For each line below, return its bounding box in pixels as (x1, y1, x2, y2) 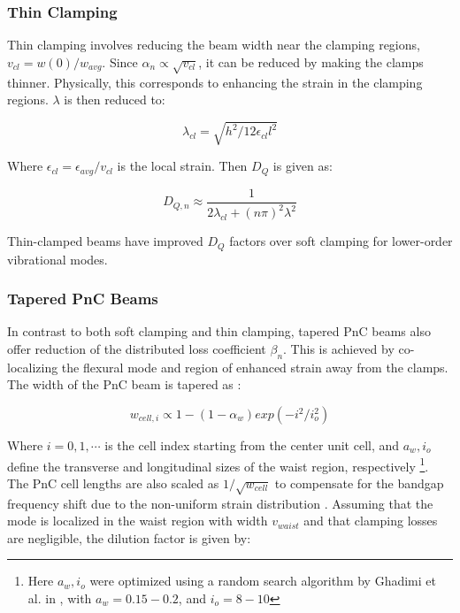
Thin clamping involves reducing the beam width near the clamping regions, (7, 35, 420, 54)
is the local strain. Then (117, 157, 248, 175)
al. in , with (27, 589, 92, 607)
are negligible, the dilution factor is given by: (7, 528, 251, 547)
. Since (102, 52, 138, 71)
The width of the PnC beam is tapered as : (7, 375, 241, 394)
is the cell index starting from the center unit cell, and (104, 436, 400, 455)
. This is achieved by (283, 340, 395, 358)
